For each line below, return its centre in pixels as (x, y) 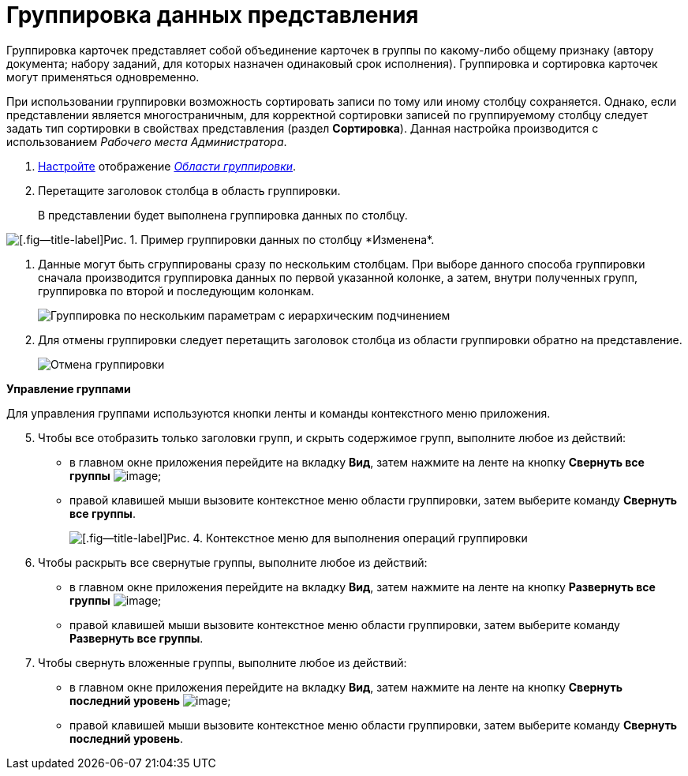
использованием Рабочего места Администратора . (147, 141)
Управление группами (69, 388)
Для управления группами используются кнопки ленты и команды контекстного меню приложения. (279, 413)
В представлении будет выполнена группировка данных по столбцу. (223, 215)
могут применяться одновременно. (103, 77)
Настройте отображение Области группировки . (167, 166)
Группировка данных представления (213, 15)
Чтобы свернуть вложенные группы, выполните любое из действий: (222, 662)
